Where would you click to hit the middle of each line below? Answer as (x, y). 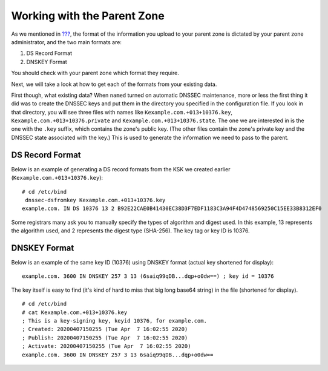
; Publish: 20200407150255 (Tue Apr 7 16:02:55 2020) (105, 338)
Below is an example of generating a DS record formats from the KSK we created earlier (121, 169)
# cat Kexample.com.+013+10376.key (75, 312)
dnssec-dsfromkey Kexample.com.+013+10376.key (95, 200)
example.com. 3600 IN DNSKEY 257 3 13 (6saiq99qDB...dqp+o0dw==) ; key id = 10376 (148, 276)
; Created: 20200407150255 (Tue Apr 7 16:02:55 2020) (105, 329)
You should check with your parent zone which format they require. (95, 73)
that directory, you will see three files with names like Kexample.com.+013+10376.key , (122, 112)
